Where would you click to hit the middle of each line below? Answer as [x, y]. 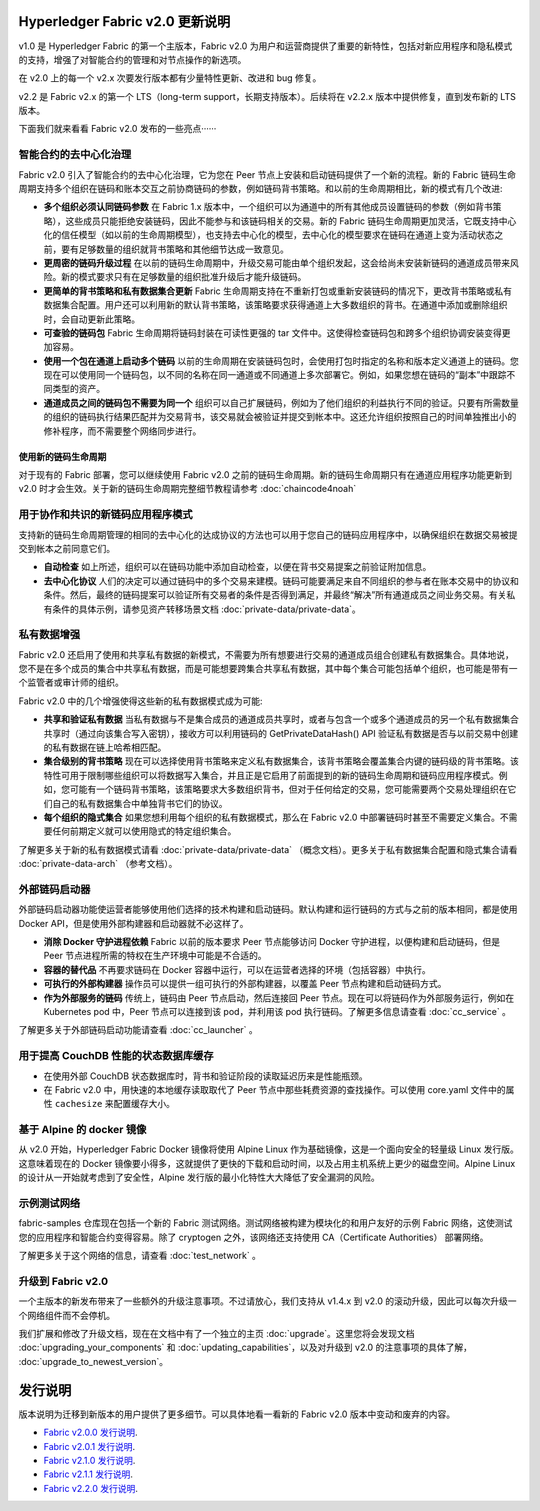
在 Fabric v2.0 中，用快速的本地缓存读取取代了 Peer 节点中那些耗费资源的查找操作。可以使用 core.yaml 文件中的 [275, 1089]
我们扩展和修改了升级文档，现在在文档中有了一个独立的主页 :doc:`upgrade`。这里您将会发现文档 [216, 1334]
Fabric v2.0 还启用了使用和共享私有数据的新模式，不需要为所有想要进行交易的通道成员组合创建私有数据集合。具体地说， [266, 654]
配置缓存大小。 [144, 1104]
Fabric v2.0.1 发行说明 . [89, 1446]
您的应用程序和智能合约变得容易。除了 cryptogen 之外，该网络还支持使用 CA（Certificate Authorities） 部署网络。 [253, 1237]
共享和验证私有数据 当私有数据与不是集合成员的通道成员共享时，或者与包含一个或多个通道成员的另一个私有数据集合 [281, 719]
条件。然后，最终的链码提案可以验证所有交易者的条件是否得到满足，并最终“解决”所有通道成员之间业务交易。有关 [275, 595]
